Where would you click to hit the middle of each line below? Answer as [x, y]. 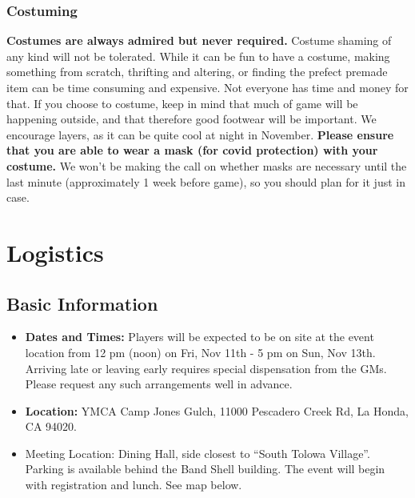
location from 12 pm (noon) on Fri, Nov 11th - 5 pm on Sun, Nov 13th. [200, 352]
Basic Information [82, 303]
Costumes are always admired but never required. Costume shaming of [199, 40]
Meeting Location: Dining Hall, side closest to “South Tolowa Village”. [198, 453]
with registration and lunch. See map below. [134, 485]
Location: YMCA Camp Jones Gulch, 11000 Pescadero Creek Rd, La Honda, [217, 410]
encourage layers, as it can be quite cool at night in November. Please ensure [200, 134]
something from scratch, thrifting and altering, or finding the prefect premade [197, 72]
